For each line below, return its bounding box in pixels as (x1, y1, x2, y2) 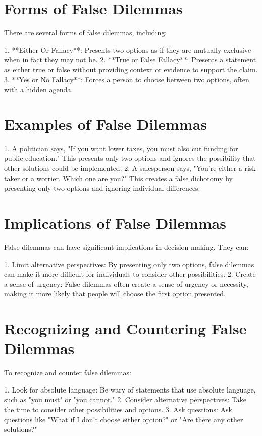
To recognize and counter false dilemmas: (4, 367, 131, 378)
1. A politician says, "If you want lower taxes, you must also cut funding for (4, 143, 238, 153)
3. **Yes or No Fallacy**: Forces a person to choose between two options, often (4, 74, 249, 84)
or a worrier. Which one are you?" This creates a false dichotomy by (22, 172, 233, 183)
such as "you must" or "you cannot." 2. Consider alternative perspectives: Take (4, 394, 247, 405)
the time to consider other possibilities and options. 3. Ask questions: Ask (4, 404, 232, 414)
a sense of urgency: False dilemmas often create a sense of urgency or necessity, (4, 278, 248, 289)
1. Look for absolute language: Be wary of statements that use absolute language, (4, 384, 256, 395)
